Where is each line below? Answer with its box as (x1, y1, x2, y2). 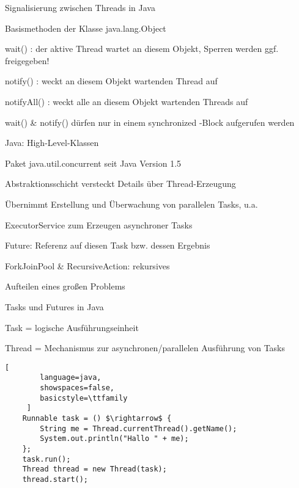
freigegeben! (5, 54, 50, 67)
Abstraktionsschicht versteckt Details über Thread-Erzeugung (5, 177, 236, 190)
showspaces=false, (40, 384, 114, 392)
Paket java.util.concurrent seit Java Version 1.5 (5, 156, 182, 169)
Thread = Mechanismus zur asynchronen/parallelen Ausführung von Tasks (5, 341, 286, 354)
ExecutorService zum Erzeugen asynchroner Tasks (5, 218, 193, 231)
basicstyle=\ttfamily (40, 393, 128, 402)
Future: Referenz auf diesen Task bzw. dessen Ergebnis (5, 239, 210, 252)
